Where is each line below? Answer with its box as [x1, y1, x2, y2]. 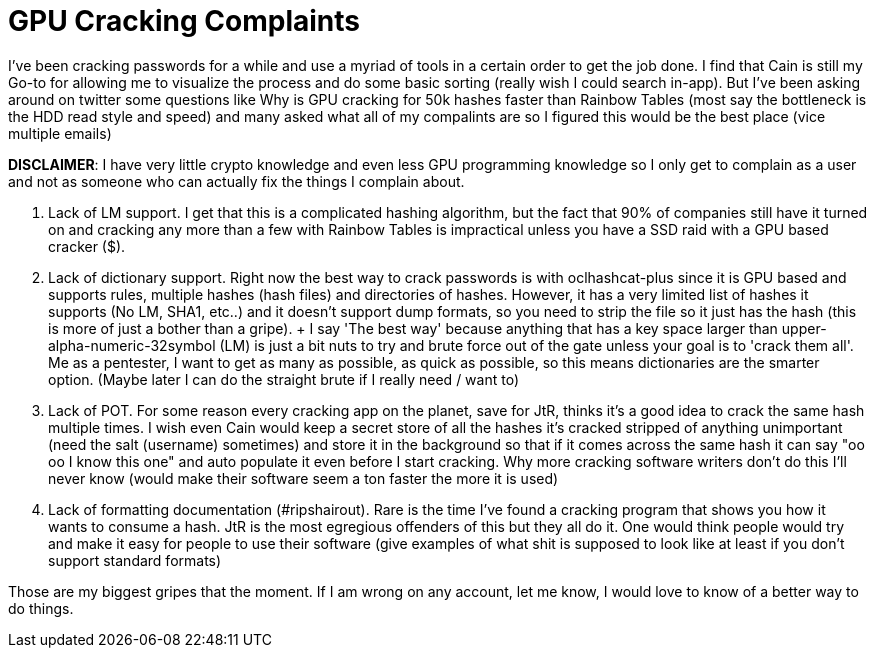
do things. [8, 599, 74, 617]
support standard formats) [48, 551, 222, 569]
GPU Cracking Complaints [8, 4, 361, 38]
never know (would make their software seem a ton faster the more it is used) [48, 469, 559, 487]
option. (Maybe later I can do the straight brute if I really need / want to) [48, 370, 520, 388]
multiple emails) [8, 124, 112, 142]
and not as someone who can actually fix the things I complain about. [8, 172, 465, 190]
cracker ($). [48, 237, 126, 255]
